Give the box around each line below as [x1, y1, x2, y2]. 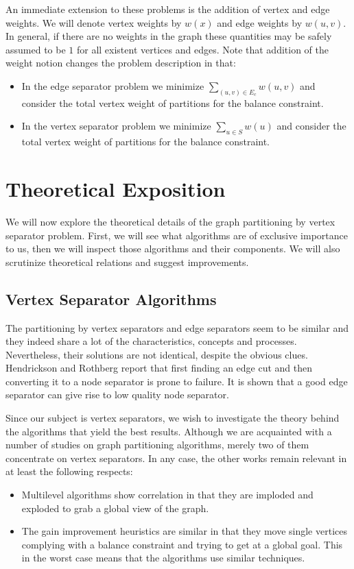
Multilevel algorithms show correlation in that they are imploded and [21, 487, 314, 502]
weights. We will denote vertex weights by [5, 15, 182, 29]
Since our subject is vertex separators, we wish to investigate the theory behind [5, 411, 340, 425]
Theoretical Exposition [5, 175, 226, 202]
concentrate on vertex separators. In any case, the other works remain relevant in [5, 450, 347, 465]
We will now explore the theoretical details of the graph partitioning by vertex [5, 214, 335, 228]
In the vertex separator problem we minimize [21, 119, 211, 133]
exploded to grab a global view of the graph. [21, 500, 209, 515]
